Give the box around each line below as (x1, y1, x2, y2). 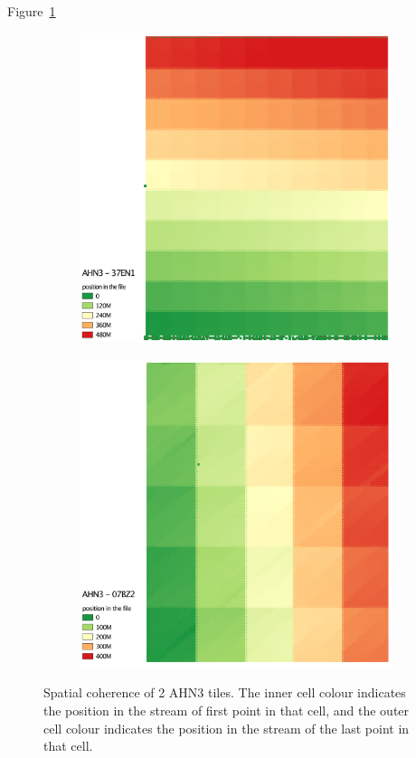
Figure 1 (7, 2, 56, 20)
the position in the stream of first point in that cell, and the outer (43, 701, 410, 719)
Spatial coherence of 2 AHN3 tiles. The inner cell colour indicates (43, 683, 406, 702)
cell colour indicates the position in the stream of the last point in (43, 718, 410, 737)
